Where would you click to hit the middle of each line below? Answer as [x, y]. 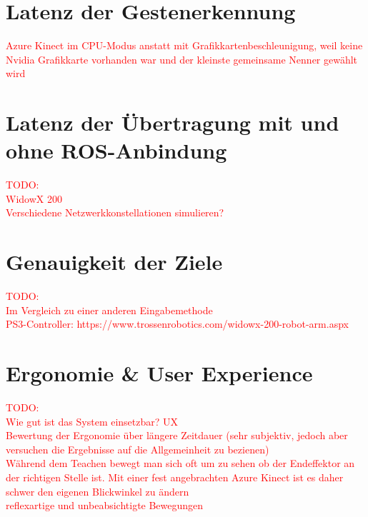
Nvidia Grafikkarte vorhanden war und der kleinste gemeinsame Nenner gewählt [182, 59]
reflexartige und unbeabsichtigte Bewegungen [105, 505]
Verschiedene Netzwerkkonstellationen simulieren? [115, 212]
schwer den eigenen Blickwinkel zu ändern [98, 491]
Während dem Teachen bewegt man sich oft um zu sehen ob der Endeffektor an [180, 463]
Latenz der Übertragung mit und [173, 122]
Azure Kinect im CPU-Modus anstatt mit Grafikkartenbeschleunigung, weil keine [184, 45]
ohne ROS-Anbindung [116, 150]
